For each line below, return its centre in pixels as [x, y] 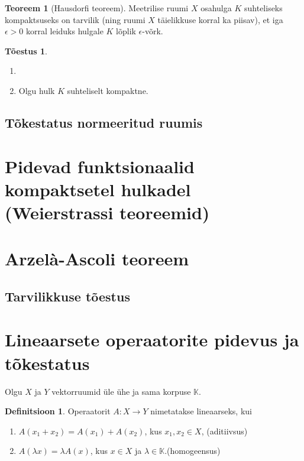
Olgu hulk [37, 90]
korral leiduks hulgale [65, 31]
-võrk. [153, 31]
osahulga [216, 8]
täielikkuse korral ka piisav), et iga [220, 19]
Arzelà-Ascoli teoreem [97, 259]
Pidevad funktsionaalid [100, 166]
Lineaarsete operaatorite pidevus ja [152, 340]
